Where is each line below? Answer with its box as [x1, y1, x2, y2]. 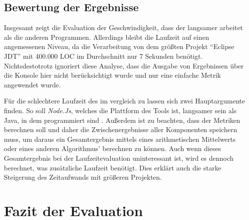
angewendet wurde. [4, 79, 61, 89]
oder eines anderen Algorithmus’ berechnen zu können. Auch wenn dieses [4, 143, 221, 153]
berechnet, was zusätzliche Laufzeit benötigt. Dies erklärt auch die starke [4, 162, 221, 172]
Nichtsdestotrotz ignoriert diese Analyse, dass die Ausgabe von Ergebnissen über [4, 60, 244, 70]
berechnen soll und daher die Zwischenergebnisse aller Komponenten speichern [4, 124, 237, 135]
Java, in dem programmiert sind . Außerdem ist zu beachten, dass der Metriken [4, 115, 240, 125]
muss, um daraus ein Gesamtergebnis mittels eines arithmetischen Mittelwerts [4, 134, 236, 144]
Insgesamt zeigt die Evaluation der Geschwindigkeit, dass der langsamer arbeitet [4, 22, 243, 33]
